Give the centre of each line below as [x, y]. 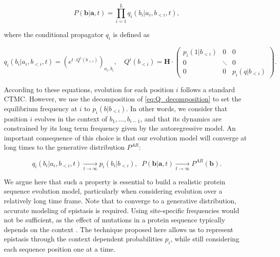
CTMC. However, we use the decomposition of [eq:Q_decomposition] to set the [123, 99]
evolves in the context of [71, 118]
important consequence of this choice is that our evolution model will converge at [125, 137]
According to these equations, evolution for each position [89, 89]
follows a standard [208, 89]
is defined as [131, 34]
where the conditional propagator [54, 34]
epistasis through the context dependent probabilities [83, 239]
